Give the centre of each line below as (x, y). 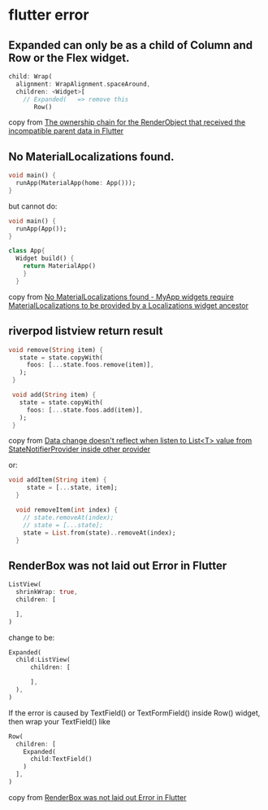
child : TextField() (61, 759)
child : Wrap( (30, 77)
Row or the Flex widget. (69, 57)
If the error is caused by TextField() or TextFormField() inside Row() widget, (134, 713)
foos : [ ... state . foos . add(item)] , (85, 410)
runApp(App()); (41, 229)
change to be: (32, 637)
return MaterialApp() (59, 266)
